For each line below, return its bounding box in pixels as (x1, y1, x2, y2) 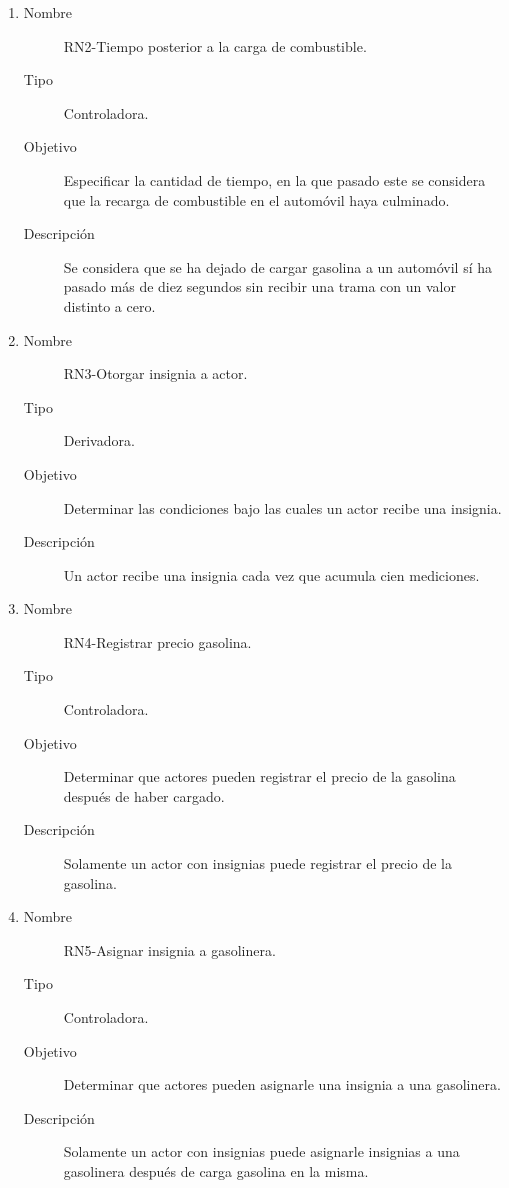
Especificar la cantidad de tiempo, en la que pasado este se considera (63, 169, 486, 190)
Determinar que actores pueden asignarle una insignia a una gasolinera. (63, 1074, 501, 1095)
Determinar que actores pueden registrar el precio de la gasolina (63, 766, 456, 787)
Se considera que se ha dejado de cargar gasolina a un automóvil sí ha (63, 256, 492, 277)
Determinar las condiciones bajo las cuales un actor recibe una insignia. (63, 497, 502, 518)
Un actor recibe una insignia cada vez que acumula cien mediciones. (63, 564, 480, 585)
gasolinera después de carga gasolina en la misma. (63, 1160, 369, 1181)
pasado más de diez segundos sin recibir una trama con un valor (63, 276, 456, 297)
